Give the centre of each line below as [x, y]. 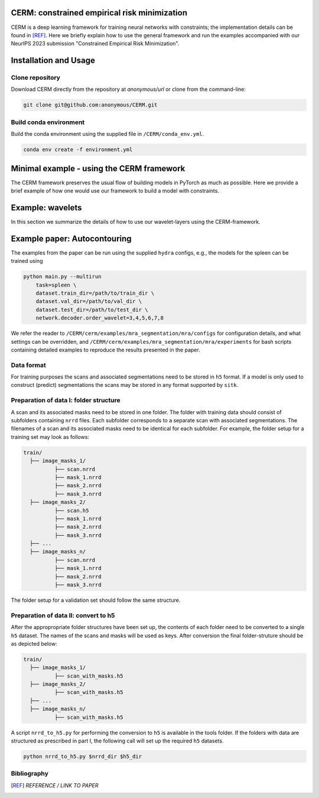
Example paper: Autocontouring [71, 238]
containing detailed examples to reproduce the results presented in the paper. [105, 350]
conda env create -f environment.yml [78, 150]
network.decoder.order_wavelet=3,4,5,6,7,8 [100, 318]
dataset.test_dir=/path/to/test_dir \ [92, 310]
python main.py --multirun [62, 277]
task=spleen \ [56, 285]
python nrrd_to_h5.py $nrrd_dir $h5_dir [82, 757]
